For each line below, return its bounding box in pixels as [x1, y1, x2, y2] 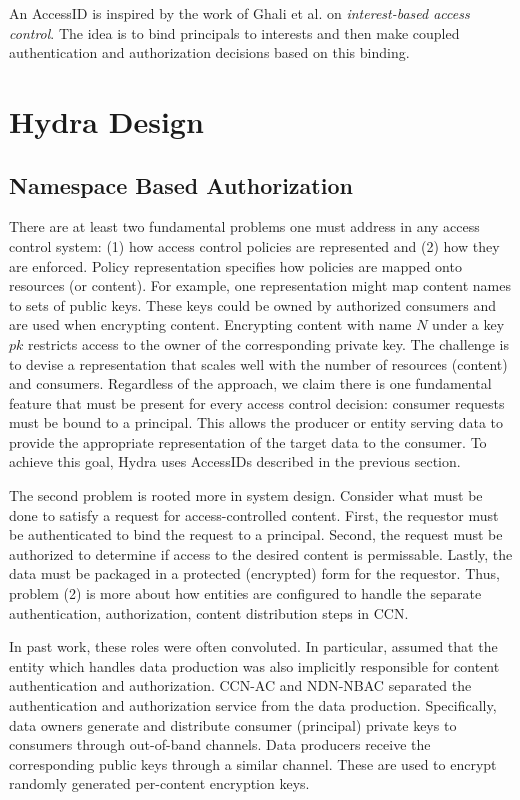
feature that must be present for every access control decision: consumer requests [9, 392, 505, 413]
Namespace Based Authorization [9, 169, 353, 200]
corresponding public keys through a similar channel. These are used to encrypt [9, 753, 497, 774]
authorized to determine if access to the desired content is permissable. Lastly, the [9, 543, 513, 564]
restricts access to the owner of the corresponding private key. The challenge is [28, 333, 509, 354]
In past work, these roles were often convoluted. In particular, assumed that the [9, 636, 498, 657]
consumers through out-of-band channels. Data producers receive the [9, 734, 431, 755]
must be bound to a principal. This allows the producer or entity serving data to [9, 412, 504, 433]
